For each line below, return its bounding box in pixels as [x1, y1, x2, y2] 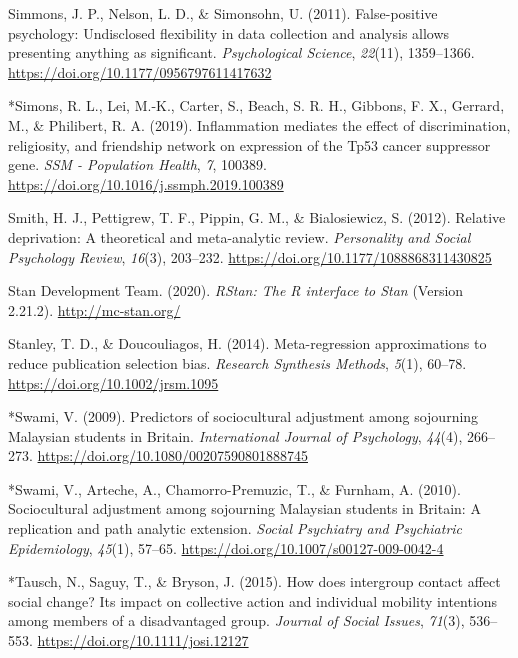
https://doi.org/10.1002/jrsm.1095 [8, 372, 219, 393]
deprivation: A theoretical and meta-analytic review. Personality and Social [8, 226, 471, 247]
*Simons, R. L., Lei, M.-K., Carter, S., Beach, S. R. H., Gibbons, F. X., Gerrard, [8, 95, 505, 116]
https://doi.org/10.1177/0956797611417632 [8, 61, 272, 82]
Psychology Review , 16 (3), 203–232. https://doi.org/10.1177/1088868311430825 [8, 246, 492, 267]
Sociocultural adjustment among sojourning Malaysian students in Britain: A [8, 498, 481, 519]
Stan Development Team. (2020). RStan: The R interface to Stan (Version [8, 280, 464, 301]
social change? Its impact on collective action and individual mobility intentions [8, 590, 498, 611]
